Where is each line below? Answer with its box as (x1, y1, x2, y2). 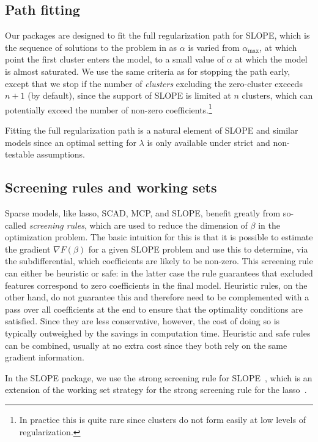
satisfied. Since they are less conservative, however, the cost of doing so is (5, 314, 280, 327)
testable (5, 148, 34, 161)
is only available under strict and (147, 135, 270, 148)
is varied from (188, 40, 240, 53)
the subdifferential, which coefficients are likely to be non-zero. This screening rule (5, 254, 313, 267)
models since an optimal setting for (5, 135, 136, 148)
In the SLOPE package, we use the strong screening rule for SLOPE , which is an (5, 371, 312, 384)
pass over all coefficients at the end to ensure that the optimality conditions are (5, 302, 303, 315)
